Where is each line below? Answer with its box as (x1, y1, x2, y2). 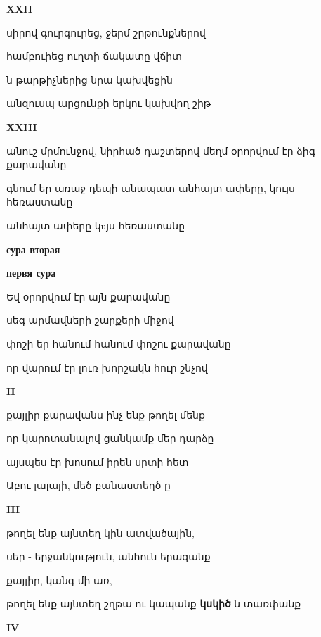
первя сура (6, 265, 56, 280)
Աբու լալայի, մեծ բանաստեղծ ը (6, 478, 171, 493)
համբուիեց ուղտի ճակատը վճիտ (6, 49, 182, 63)
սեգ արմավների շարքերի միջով (6, 313, 174, 327)
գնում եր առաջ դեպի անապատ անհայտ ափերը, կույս (6, 180, 295, 195)
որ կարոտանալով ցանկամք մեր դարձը (6, 431, 214, 446)
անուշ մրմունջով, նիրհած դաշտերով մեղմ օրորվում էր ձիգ (6, 143, 315, 158)
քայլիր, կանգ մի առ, (6, 572, 112, 587)
